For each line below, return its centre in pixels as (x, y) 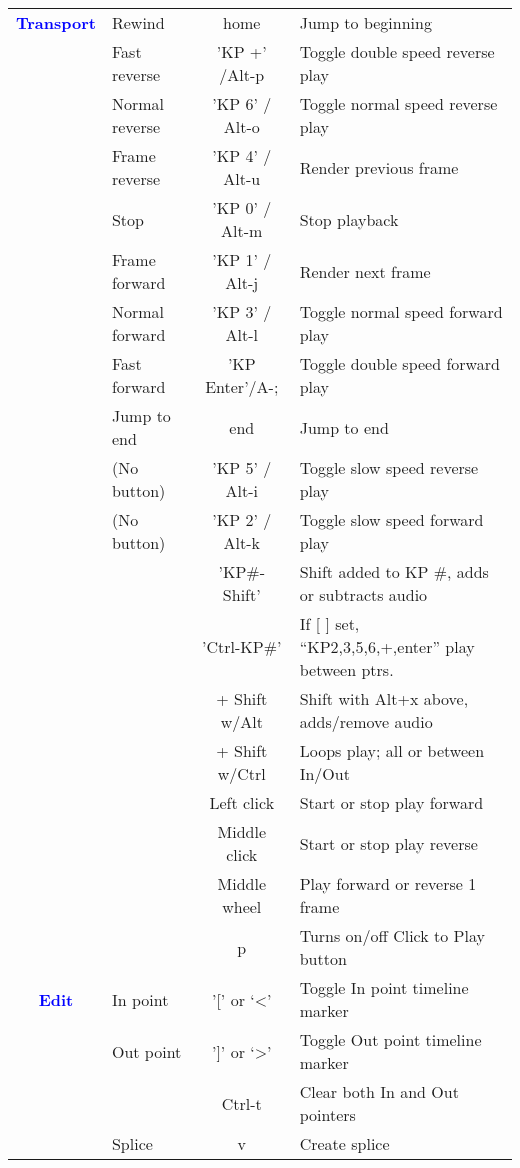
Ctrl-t (241, 1103)
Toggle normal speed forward (401, 311)
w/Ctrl (241, 773)
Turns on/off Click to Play (392, 935)
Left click (242, 802)
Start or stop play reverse (388, 843)
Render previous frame (379, 167)
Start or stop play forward (391, 802)
